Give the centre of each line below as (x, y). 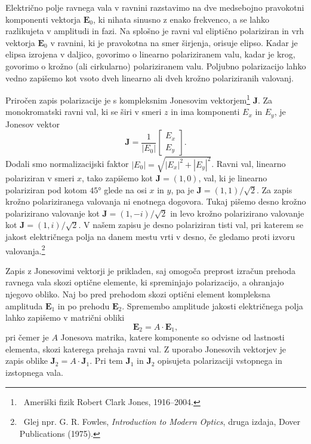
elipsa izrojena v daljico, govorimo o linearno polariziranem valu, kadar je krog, (150, 54)
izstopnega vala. (34, 372)
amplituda (24, 305)
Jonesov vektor (33, 124)
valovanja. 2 (25, 250)
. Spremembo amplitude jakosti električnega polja (213, 305)
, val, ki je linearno (233, 178)
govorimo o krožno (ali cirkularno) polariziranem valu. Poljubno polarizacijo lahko (156, 66)
